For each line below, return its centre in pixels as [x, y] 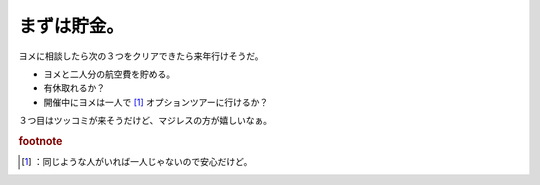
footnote [40, 141]
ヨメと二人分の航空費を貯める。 [109, 74]
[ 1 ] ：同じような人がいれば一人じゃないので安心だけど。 [137, 162]
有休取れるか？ [74, 88]
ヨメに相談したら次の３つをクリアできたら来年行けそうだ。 [141, 56]
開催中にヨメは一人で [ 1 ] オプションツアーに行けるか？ [156, 102]
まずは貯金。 [71, 26]
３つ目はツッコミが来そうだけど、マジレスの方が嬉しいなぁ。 [145, 121]
